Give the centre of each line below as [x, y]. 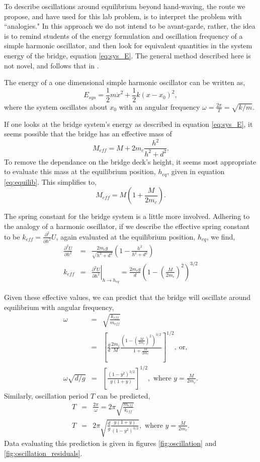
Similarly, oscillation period [46, 395]
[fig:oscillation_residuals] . [43, 453]
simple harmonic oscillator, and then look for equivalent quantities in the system [128, 46]
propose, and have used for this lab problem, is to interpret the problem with [123, 16]
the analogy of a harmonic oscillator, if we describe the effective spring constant [127, 226]
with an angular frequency [159, 106]
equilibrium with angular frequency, [59, 307]
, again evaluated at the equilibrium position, [126, 236]
